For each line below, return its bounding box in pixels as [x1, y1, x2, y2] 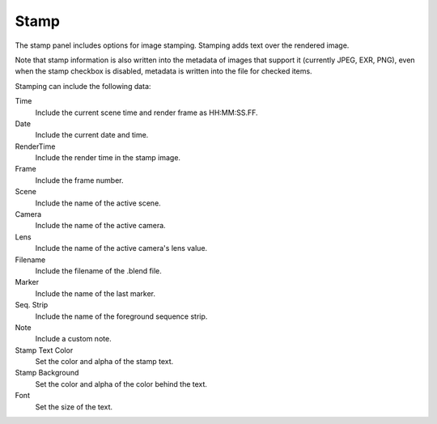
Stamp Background [15, 368, 79, 378]
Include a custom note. [35, 334, 112, 344]
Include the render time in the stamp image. [35, 153, 181, 163]
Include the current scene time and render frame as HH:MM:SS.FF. [35, 108, 258, 117]
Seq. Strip [15, 300, 49, 310]
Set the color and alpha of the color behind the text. [35, 379, 208, 388]
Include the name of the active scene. [35, 198, 161, 208]
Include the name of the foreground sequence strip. [35, 312, 208, 321]
